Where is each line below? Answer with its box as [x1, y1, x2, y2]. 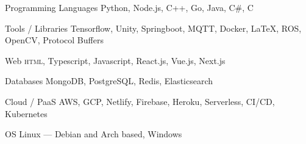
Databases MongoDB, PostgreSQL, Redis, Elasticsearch [5, 74, 213, 87]
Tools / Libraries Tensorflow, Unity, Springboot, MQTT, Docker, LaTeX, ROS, [5, 21, 302, 34]
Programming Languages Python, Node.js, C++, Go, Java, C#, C [5, 1, 254, 13]
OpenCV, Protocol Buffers [5, 34, 104, 46]
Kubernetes [5, 107, 48, 120]
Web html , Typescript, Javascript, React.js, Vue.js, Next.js [5, 54, 226, 67]
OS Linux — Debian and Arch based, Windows [5, 128, 182, 140]
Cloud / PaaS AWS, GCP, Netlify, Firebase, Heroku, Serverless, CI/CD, [5, 95, 275, 107]
